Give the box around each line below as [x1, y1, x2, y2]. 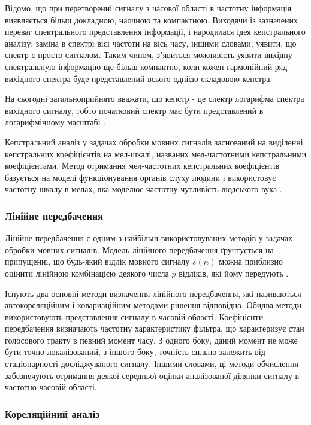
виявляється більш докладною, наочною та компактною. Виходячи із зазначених [5, 13, 298, 26]
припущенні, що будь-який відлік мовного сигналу [5, 255, 190, 268]
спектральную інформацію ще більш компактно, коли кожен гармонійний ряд [5, 60, 288, 72]
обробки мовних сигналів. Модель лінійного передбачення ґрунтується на [5, 243, 274, 256]
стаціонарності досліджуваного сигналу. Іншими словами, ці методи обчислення [5, 357, 298, 370]
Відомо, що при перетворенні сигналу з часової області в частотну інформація [5, 2, 292, 14]
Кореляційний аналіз [5, 406, 99, 421]
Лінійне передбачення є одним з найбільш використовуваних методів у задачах [5, 232, 293, 244]
